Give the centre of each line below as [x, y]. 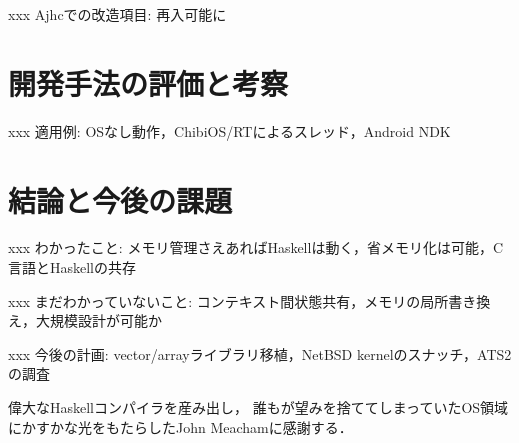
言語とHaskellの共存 [72, 267]
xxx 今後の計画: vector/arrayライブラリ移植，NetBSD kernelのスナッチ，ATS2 [260, 353]
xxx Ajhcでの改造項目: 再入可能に [117, 14]
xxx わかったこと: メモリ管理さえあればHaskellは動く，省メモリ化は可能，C [256, 247]
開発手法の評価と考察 [148, 82]
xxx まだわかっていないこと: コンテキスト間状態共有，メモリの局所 [228, 300]
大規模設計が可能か [98, 320]
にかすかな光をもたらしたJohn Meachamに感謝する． [180, 426]
